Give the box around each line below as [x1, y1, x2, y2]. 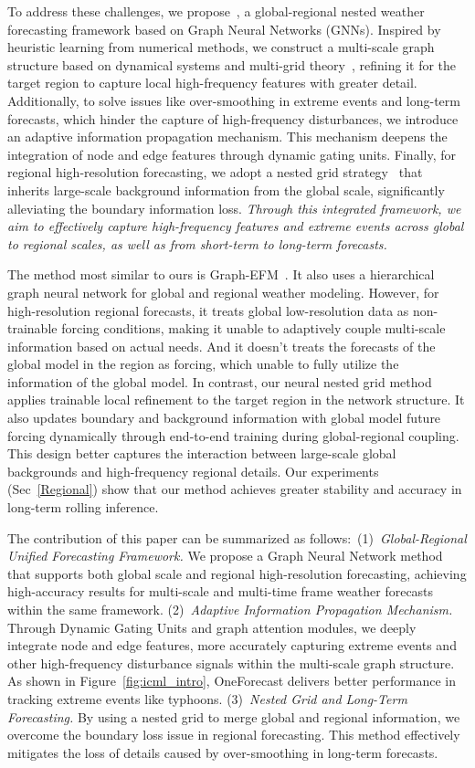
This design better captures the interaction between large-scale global [7, 444, 396, 463]
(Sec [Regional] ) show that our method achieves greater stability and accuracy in [7, 479, 462, 499]
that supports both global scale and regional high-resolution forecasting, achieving [7, 563, 467, 583]
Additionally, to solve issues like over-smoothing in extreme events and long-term [7, 90, 460, 110]
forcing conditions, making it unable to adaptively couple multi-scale [61, 319, 446, 338]
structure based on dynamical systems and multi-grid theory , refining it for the [7, 55, 457, 74]
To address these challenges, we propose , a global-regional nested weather [7, 2, 425, 20]
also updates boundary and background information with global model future [7, 408, 441, 427]
